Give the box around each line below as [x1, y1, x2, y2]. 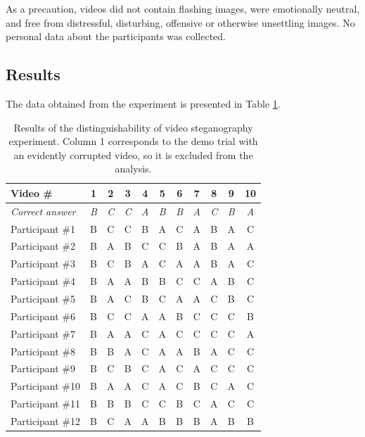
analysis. [115, 161, 152, 176]
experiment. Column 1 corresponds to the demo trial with [8, 134, 258, 148]
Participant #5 [11, 291, 76, 306]
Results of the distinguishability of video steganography [13, 120, 253, 134]
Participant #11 [11, 396, 81, 411]
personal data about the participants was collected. [6, 29, 226, 44]
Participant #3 [11, 256, 76, 271]
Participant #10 [11, 379, 81, 393]
